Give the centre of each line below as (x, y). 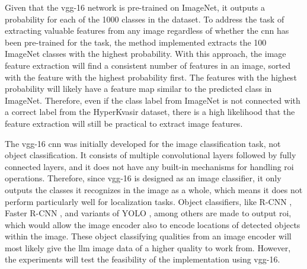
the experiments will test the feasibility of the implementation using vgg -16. (143, 259)
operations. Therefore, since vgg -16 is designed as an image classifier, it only (143, 178)
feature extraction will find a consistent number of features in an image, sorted (148, 65)
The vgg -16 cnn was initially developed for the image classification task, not (143, 143)
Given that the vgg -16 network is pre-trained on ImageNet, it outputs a (135, 7)
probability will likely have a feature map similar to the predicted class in (138, 89)
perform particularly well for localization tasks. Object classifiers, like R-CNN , (148, 201)
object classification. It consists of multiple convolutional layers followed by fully (151, 155)
